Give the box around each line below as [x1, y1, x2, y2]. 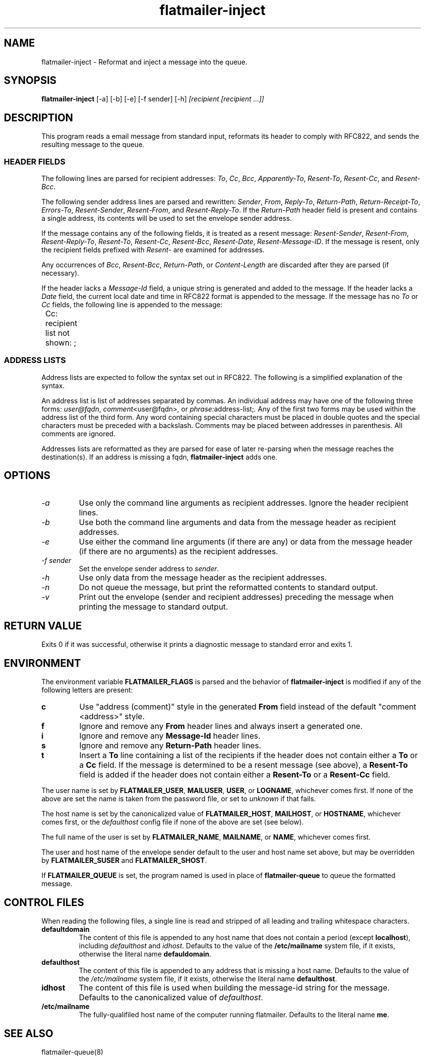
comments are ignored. [41, 429, 115, 438]
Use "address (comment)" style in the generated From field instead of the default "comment [79, 702, 416, 712]
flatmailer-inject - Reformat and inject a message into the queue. [41, 57, 247, 66]
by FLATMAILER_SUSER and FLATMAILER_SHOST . [41, 856, 207, 865]
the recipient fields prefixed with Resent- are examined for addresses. [41, 246, 265, 254]
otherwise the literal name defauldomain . [79, 950, 212, 959]
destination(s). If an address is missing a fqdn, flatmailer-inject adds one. [41, 452, 278, 461]
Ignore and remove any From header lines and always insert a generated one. [79, 721, 363, 731]
